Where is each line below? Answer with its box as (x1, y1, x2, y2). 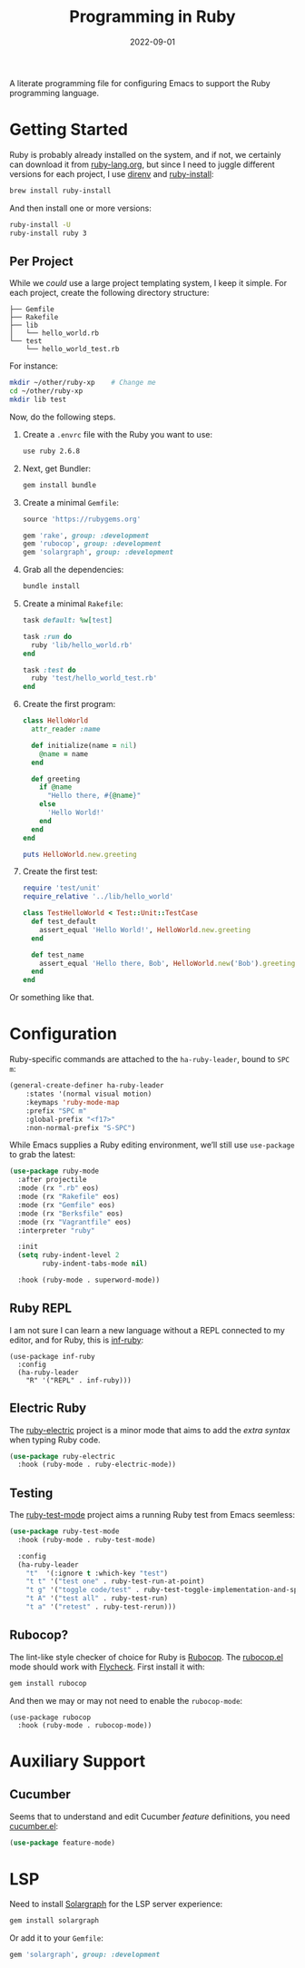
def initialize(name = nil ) (31, 741, 138, 750)
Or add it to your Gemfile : (9, 1933, 104, 1943)
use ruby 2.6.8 (22, 447, 81, 456)
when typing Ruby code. (9, 1434, 102, 1445)
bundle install (22, 582, 81, 591)
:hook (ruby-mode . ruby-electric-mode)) (17, 1460, 177, 1470)
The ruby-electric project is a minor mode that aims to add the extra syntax (9, 1424, 290, 1435)
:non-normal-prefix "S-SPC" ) (25, 1123, 136, 1132)
